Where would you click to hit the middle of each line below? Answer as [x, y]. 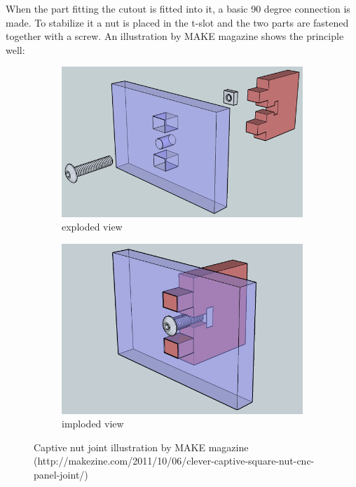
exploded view [92, 227]
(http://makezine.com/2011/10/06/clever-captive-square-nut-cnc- [174, 461]
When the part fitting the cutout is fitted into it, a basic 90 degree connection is [178, 8]
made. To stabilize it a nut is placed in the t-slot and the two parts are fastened [177, 22]
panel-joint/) [61, 474]
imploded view [93, 424]
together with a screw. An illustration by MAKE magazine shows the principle [175, 36]
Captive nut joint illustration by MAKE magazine [141, 447]
